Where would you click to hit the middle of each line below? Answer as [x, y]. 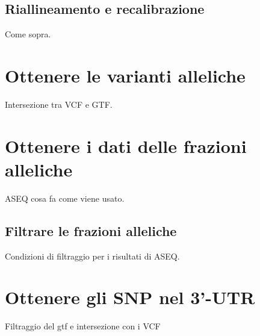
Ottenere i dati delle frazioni [126, 145]
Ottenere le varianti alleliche [125, 75]
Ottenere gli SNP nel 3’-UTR [130, 297]
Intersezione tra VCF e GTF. [59, 104]
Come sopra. [28, 34]
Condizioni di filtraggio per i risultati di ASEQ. [92, 256]
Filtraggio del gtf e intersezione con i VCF [83, 326]
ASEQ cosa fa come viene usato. [65, 198]
